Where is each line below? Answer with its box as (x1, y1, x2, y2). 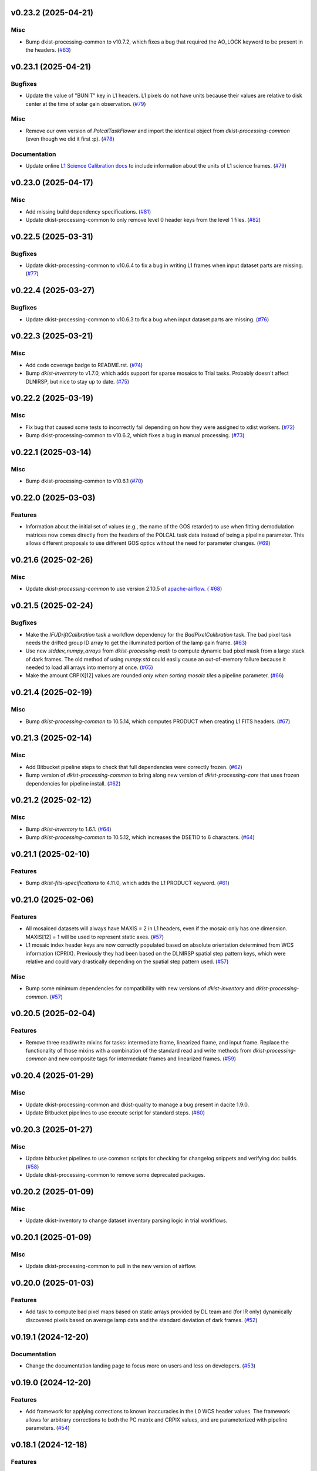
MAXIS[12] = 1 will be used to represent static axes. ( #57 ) (25, 933, 164, 940)
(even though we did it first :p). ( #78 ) (25, 135, 114, 142)
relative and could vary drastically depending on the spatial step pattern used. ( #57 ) (25, 958, 229, 965)
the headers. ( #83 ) (25, 46, 72, 54)
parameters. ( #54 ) (25, 1424, 70, 1431)
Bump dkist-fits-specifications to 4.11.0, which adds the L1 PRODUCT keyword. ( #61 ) (25, 880, 230, 887)
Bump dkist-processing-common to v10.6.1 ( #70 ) (25, 477, 143, 485)
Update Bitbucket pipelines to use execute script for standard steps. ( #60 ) (25, 1109, 205, 1116)
